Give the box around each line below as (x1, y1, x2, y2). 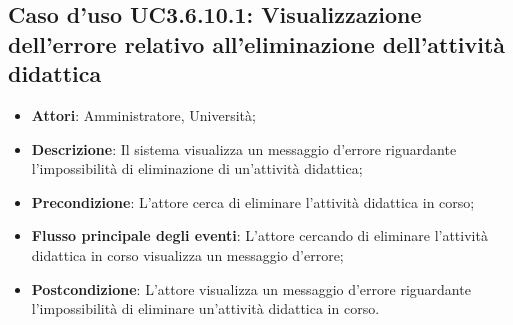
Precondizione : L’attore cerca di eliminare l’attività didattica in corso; (31, 191, 475, 212)
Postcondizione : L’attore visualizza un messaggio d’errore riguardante (31, 278, 471, 299)
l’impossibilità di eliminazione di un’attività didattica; (31, 158, 363, 179)
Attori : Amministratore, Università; (31, 104, 256, 125)
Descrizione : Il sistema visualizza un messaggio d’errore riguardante (31, 138, 457, 159)
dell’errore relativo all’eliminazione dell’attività (8, 28, 506, 59)
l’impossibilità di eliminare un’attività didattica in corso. (31, 298, 380, 319)
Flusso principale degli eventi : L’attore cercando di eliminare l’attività (31, 225, 488, 246)
